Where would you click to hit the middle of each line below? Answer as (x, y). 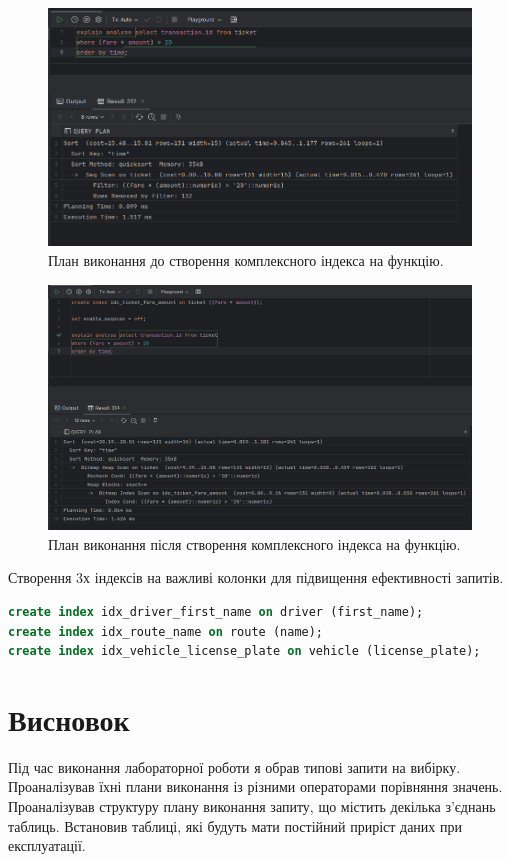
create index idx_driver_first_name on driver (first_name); (216, 611)
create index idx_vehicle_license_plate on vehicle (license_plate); (244, 651)
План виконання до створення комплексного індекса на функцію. (246, 260)
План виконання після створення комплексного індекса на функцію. (254, 543)
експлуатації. (47, 845)
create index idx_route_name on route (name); (166, 631)
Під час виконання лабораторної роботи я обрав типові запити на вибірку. (234, 766)
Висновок (69, 718)
